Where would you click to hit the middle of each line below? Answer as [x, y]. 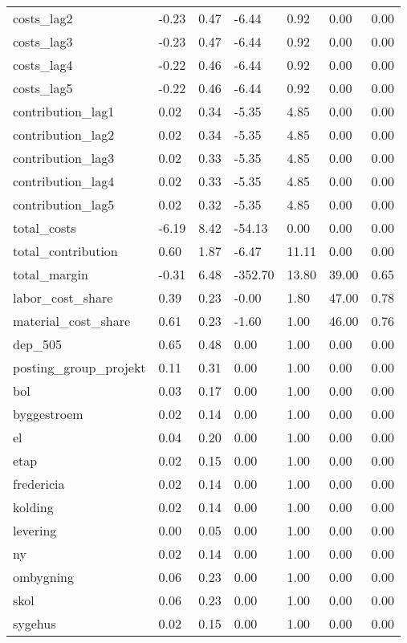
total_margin [51, 274]
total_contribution [65, 251]
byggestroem [48, 414]
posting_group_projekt [79, 367]
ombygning [44, 577]
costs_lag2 [43, 18]
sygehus [35, 623]
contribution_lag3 [64, 158]
